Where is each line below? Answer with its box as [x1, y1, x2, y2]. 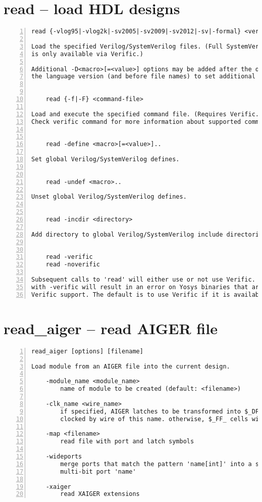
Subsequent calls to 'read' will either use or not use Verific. [31, 276, 255, 283]
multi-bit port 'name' [60, 468, 136, 475]
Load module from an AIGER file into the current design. [31, 362, 230, 370]
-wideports [45, 453, 82, 460]
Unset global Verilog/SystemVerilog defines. [31, 193, 187, 201]
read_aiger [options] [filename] [31, 347, 143, 355]
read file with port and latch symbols [60, 438, 194, 445]
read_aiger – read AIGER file [4, 317, 218, 338]
